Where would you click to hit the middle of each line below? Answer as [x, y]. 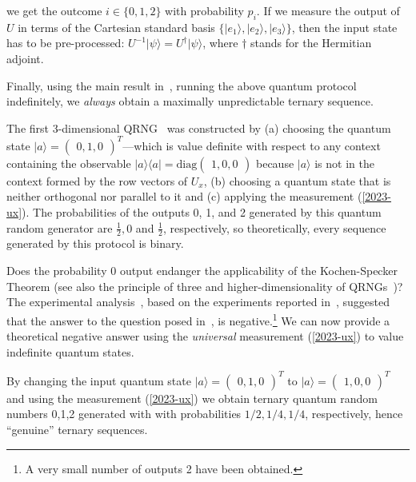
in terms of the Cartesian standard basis [116, 27]
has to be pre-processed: [66, 43]
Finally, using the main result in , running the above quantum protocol [182, 85]
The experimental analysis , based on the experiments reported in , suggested [198, 302]
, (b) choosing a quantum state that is [297, 180]
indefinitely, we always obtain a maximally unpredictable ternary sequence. [190, 101]
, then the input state [344, 27]
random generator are [60, 227]
